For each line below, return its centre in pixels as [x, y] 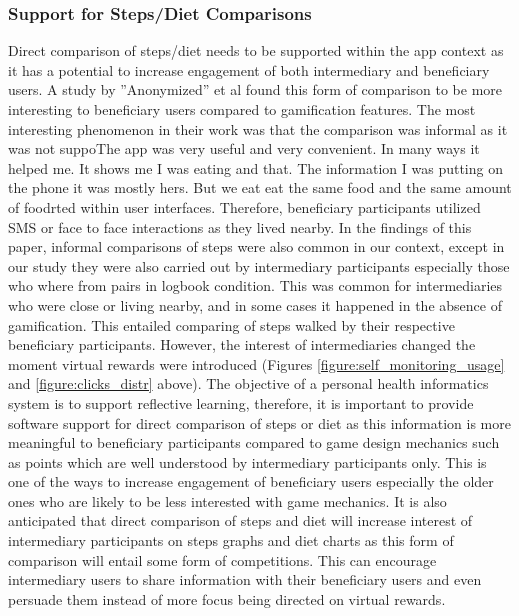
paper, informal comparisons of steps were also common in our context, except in [256, 246]
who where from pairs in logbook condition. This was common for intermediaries [255, 285]
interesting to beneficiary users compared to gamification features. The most [242, 109]
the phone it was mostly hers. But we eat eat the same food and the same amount [260, 187]
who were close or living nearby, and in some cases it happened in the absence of [255, 304]
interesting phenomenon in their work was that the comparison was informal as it [258, 128]
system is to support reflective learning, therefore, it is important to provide [241, 402]
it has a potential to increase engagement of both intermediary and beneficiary [249, 69]
